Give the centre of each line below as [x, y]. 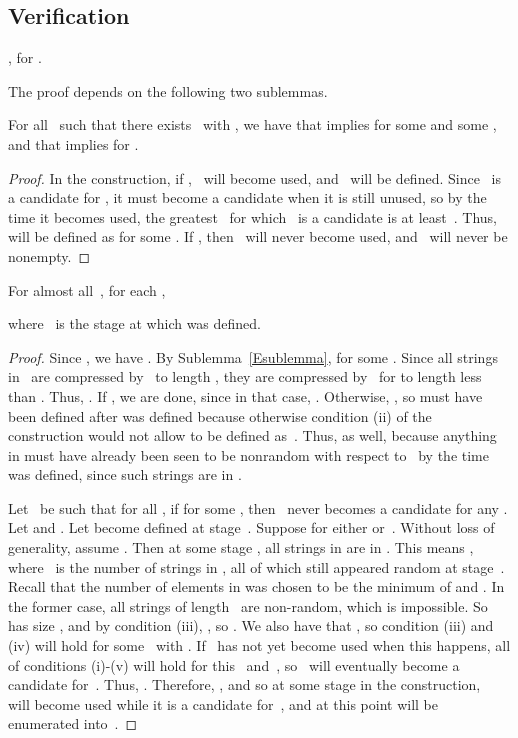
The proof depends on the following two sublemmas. [168, 90]
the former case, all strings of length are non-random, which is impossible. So [248, 605]
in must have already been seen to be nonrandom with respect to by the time [248, 454]
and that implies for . [73, 143]
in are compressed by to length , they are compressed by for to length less [245, 376]
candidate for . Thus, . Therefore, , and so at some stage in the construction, [244, 684]
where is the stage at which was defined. [135, 323]
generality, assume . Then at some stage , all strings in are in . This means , [241, 547]
